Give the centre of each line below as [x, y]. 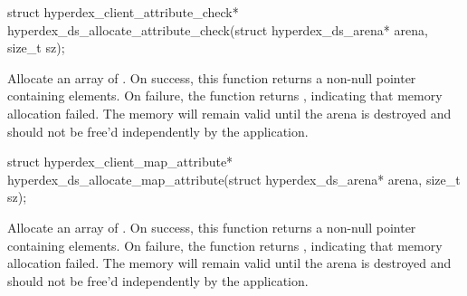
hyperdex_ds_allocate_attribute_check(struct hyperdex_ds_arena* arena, [218, 29]
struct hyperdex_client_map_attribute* [120, 162]
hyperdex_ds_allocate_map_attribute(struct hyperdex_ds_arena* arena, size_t [234, 179]
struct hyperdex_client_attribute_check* [123, 12]
